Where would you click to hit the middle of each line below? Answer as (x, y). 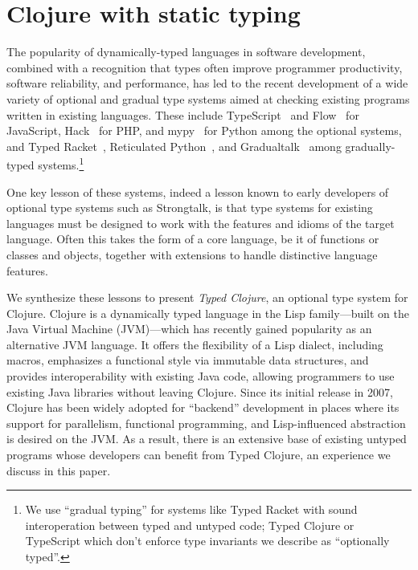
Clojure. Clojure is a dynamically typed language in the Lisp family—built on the (208, 313)
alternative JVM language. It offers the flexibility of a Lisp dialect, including (195, 344)
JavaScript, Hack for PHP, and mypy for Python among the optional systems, (204, 130)
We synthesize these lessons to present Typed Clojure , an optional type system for (207, 297)
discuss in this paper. (59, 470)
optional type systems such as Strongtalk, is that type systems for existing (190, 208)
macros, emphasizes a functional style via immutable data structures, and (188, 360)
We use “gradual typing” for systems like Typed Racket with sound (191, 509)
